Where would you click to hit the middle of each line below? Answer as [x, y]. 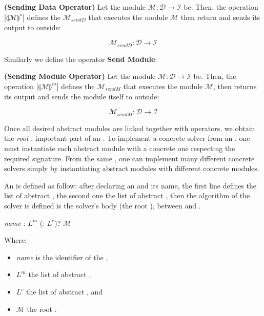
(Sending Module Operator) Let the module [80, 76]
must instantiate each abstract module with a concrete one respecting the [120, 148]
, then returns [235, 86]
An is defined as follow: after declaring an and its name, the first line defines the [130, 185]
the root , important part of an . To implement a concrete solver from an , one [127, 138]
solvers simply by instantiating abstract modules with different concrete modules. [132, 168]
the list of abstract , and [65, 291]
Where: [15, 240]
